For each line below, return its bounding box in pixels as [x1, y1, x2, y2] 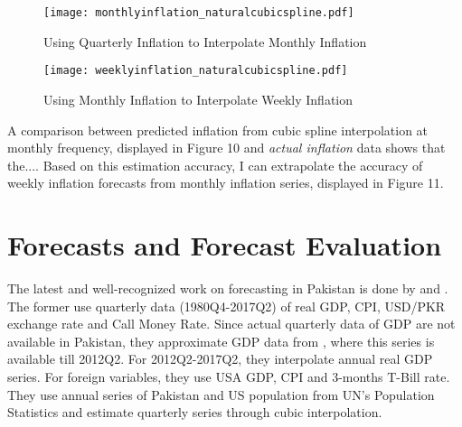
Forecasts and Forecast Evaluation [7, 227, 442, 264]
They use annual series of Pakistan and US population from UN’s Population [7, 385, 435, 404]
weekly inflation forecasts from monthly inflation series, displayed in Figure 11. [7, 173, 444, 192]
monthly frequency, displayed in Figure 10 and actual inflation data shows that [7, 138, 446, 157]
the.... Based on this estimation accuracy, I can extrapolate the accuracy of [7, 155, 423, 174]
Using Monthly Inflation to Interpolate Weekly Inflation [43, 89, 354, 108]
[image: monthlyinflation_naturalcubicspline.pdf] [43, 6, 354, 19]
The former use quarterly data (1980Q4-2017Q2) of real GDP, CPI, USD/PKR [7, 296, 446, 315]
